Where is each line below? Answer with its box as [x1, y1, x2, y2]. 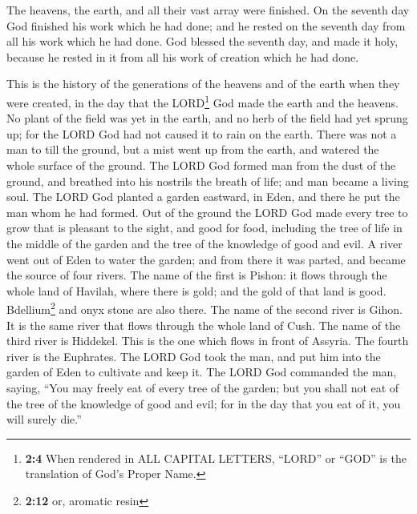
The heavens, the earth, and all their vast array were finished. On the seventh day [6, 2, 410, 18]
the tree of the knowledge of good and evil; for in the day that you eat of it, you [6, 395, 401, 412]
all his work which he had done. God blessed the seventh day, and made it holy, [6, 33, 399, 50]
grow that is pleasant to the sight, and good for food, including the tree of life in [6, 219, 403, 236]
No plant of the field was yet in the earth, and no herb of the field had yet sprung [6, 110, 408, 126]
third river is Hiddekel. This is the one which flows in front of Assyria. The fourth [6, 332, 409, 349]
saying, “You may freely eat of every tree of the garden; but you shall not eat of [6, 379, 399, 396]
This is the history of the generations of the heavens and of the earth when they [6, 75, 400, 92]
